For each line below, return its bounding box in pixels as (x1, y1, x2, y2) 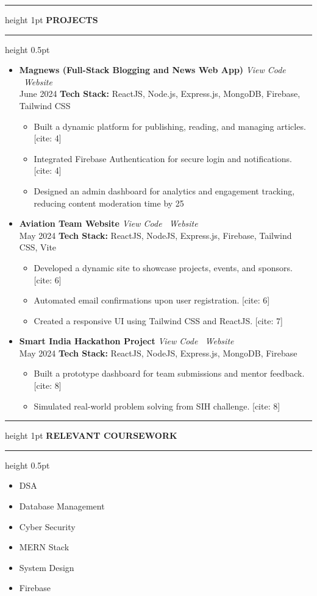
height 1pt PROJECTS (5, 13, 98, 26)
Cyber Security (19, 520, 76, 533)
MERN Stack (19, 541, 69, 553)
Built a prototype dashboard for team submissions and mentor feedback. (34, 367, 305, 380)
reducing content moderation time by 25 (34, 196, 184, 209)
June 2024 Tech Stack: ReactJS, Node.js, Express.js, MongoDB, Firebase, (19, 87, 301, 100)
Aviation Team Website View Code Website (19, 217, 198, 230)
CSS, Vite (19, 241, 57, 254)
